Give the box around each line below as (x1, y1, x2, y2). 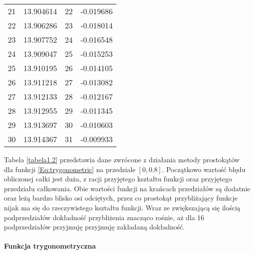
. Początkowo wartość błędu (162, 164, 246, 174)
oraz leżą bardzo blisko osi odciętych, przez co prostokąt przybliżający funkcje (4, 193, 238, 203)
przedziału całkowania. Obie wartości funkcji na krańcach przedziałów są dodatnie (4, 183, 251, 193)
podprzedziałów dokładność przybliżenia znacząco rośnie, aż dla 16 (4, 212, 205, 222)
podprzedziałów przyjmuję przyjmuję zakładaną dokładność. (4, 222, 185, 232)
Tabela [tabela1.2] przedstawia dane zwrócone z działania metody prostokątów (4, 154, 240, 164)
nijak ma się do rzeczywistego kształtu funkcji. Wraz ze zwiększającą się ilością (4, 202, 241, 212)
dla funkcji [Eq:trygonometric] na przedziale (4, 164, 136, 174)
